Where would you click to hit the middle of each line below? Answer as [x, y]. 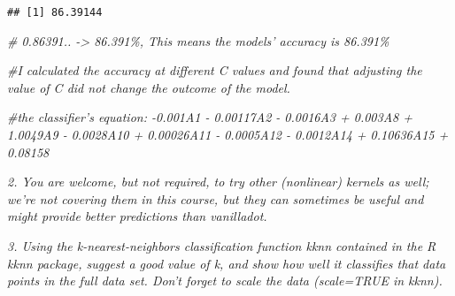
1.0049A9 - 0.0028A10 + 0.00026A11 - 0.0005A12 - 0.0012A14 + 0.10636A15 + [228, 135]
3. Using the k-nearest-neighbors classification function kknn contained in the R [222, 246]
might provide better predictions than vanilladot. [137, 216]
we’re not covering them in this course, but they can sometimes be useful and [216, 198]
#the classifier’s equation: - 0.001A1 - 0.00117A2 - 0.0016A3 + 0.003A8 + [210, 117]
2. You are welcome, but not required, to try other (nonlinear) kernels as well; [218, 182]
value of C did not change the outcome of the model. [149, 87]
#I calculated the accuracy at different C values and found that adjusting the [215, 70]
